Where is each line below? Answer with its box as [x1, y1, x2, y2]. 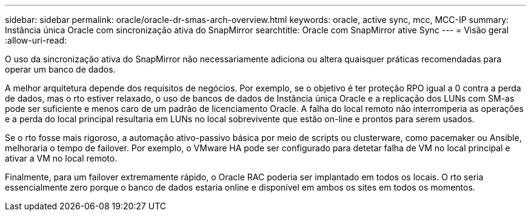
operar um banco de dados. [5, 64, 116, 74]
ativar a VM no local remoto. [5, 153, 118, 163]
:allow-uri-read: [5, 35, 67, 45]
